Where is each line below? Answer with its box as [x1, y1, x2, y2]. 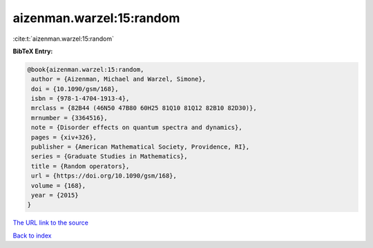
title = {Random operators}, [31, 162, 130, 170]
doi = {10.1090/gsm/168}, [31, 85, 119, 93]
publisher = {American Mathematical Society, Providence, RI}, [31, 143, 250, 151]
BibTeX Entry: [12, 47, 53, 55]
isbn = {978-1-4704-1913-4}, [31, 95, 130, 103]
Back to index [12, 231, 52, 240]
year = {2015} [31, 191, 79, 199]
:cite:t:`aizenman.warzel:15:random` [12, 35, 114, 43]
